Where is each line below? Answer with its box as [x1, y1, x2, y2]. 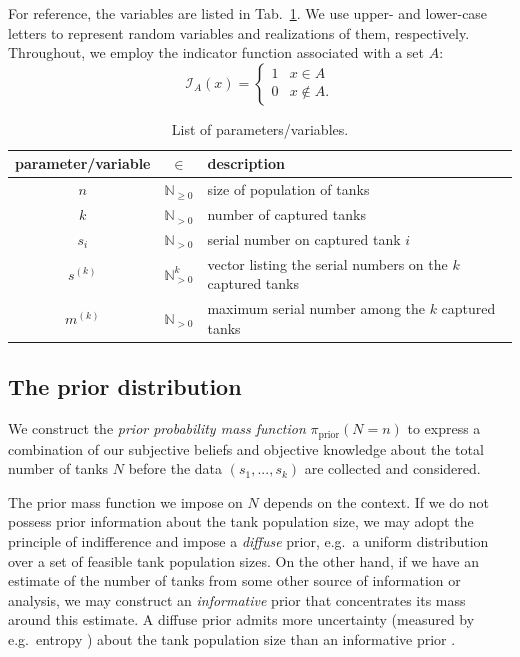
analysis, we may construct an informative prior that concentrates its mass [8, 589, 466, 610]
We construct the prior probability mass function [8, 418, 306, 439]
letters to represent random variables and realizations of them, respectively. [8, 22, 470, 43]
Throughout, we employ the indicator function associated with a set [8, 42, 425, 63]
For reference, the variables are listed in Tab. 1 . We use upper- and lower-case [8, 3, 488, 23]
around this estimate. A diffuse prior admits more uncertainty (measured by [8, 609, 475, 630]
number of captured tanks [207, 204, 366, 225]
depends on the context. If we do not [263, 491, 490, 512]
